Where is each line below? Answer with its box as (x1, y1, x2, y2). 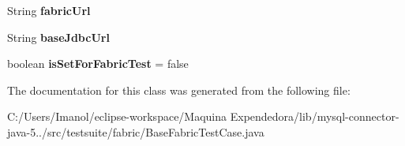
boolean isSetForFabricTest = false (7, 55, 189, 72)
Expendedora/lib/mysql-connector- (230, 108, 399, 125)
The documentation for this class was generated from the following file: (7, 81, 351, 98)
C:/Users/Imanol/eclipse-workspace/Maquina (7, 108, 227, 125)
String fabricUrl (7, 2, 91, 18)
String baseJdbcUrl (7, 28, 110, 45)
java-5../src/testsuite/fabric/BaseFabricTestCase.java (7, 123, 264, 140)
